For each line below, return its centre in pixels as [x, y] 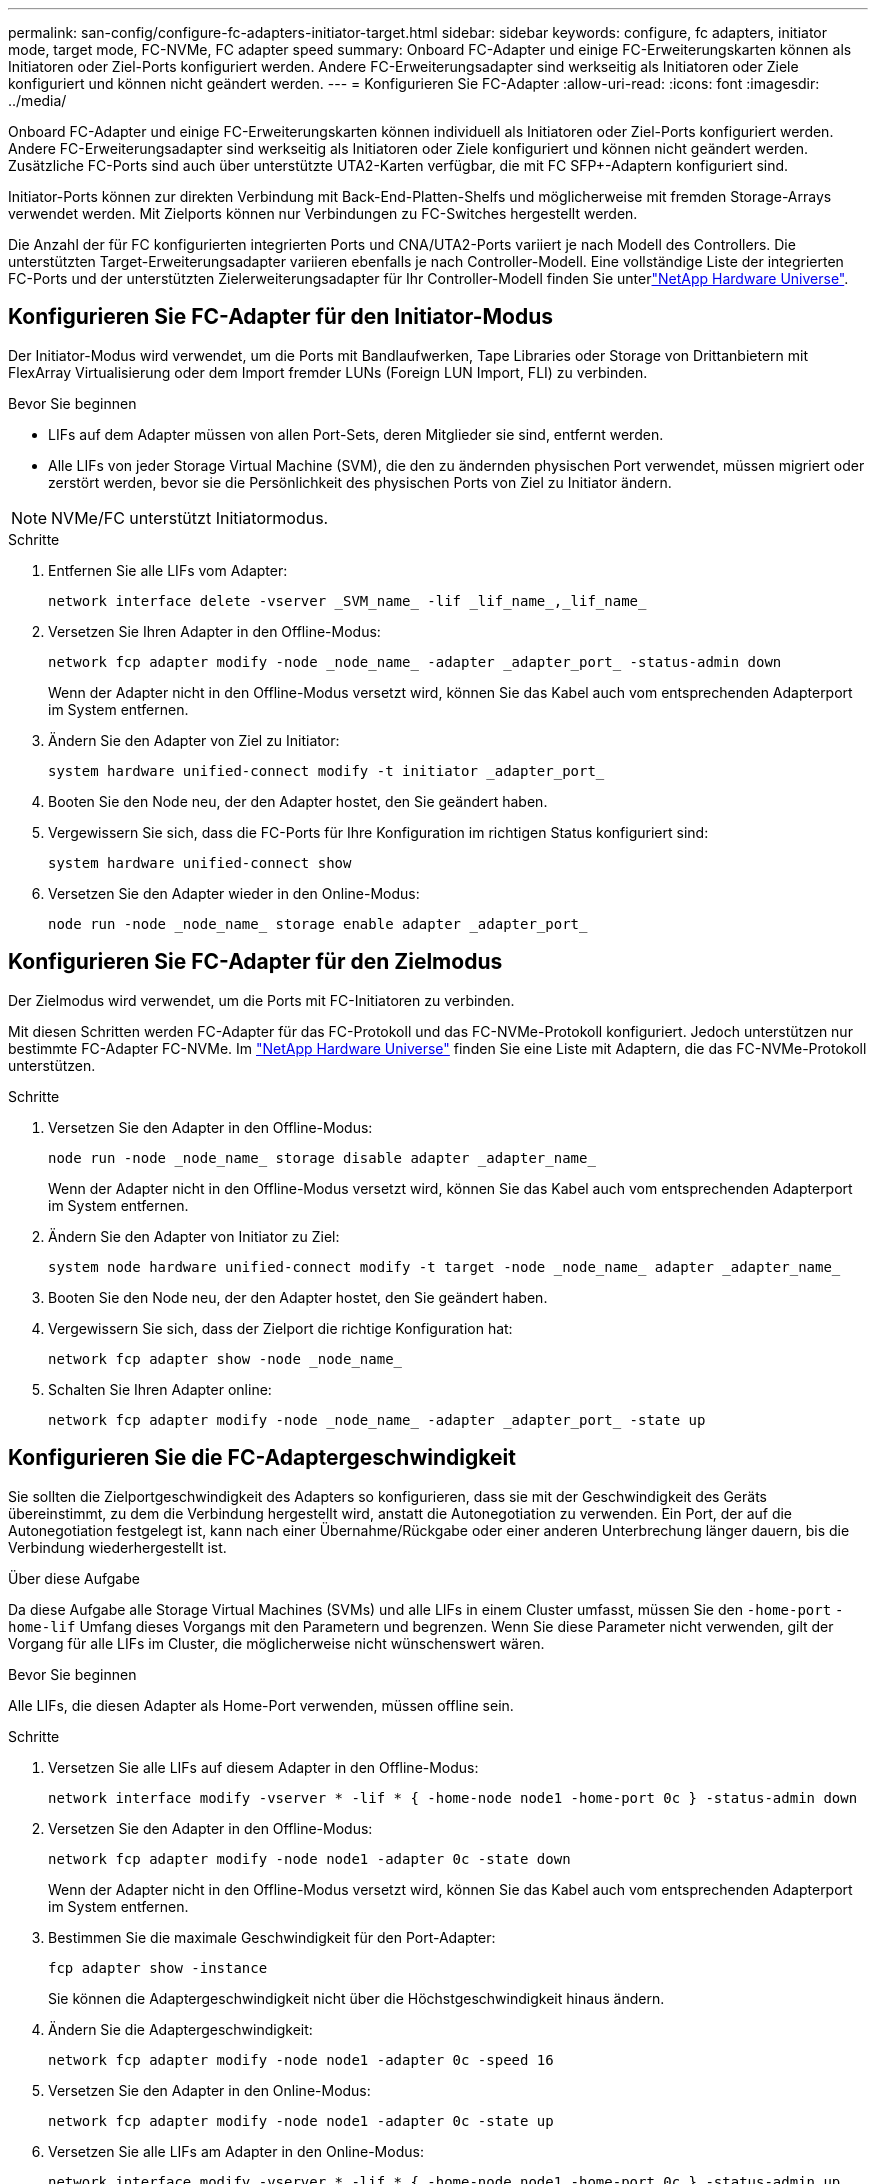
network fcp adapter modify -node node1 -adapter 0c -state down [309, 1858]
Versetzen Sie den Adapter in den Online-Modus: [209, 2090]
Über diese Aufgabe [74, 1578]
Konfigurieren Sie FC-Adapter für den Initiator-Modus [280, 317]
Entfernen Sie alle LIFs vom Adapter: [168, 570]
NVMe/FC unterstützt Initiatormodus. [190, 517]
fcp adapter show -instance [158, 1967]
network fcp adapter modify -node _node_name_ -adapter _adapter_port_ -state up [377, 1419]
